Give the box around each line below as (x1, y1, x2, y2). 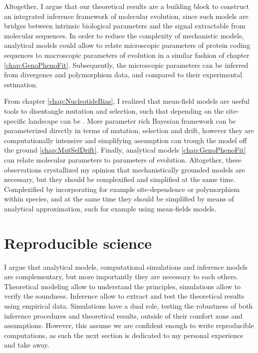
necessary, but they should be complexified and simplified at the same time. (4, 174, 236, 184)
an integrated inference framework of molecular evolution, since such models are (4, 10, 249, 21)
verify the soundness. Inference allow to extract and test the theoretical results (4, 291, 245, 301)
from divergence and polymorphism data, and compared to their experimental (4, 69, 243, 80)
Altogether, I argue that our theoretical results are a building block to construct (4, 1, 249, 11)
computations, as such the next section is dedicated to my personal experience (4, 330, 244, 340)
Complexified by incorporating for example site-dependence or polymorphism (4, 183, 240, 194)
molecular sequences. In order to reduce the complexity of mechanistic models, (4, 30, 244, 40)
